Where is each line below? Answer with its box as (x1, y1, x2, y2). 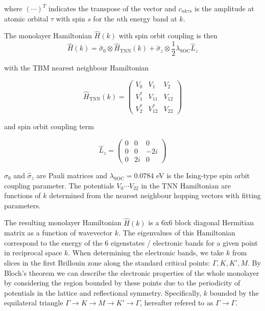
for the (93, 13, 114, 23)
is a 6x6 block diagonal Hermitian (148, 217, 254, 228)
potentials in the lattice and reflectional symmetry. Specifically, (4, 287, 202, 298)
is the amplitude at (195, 3, 254, 13)
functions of (4, 190, 41, 201)
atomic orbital (4, 13, 49, 23)
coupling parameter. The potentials (4, 180, 114, 190)
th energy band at (121, 13, 177, 23)
